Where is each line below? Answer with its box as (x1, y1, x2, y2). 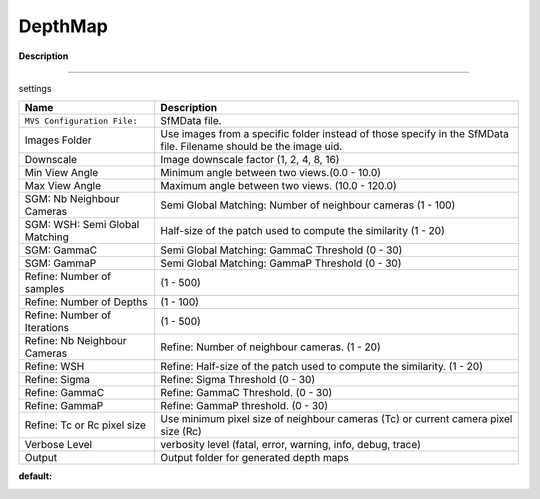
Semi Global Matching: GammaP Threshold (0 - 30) (160, 256, 402, 270)
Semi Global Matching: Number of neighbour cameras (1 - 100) (160, 198, 456, 212)
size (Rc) (160, 425, 202, 439)
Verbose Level (24, 438, 93, 452)
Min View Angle (24, 166, 99, 180)
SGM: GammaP (24, 256, 97, 270)
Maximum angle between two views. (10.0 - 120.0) (160, 179, 397, 193)
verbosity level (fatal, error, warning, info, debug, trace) (160, 438, 422, 452)
